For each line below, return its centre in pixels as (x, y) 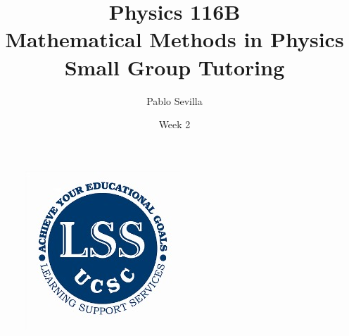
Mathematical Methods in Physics (174, 39)
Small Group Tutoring (174, 67)
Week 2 (174, 124)
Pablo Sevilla (174, 100)
